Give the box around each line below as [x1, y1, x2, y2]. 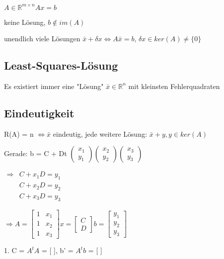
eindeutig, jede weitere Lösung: [53, 128, 148, 139]
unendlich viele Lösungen [4, 33, 80, 44]
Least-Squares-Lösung [4, 58, 118, 73]
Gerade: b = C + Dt [4, 148, 67, 159]
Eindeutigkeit [4, 105, 75, 120]
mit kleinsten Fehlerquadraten [128, 81, 220, 91]
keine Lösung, [4, 16, 46, 27]
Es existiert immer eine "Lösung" [4, 81, 104, 91]
